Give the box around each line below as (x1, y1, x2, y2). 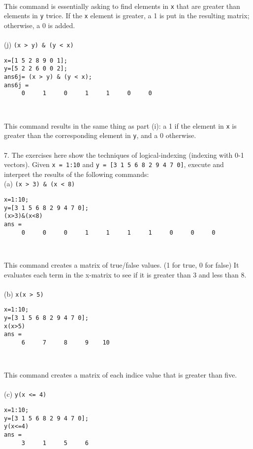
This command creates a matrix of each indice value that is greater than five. (4, 370, 237, 380)
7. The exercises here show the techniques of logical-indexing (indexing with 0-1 (4, 149, 244, 160)
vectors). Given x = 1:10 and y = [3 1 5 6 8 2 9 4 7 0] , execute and (4, 159, 224, 170)
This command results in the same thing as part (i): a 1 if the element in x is (4, 120, 237, 131)
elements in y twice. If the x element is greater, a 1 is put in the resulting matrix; (4, 10, 250, 21)
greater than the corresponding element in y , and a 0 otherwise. (4, 130, 196, 140)
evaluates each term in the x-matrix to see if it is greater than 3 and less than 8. (4, 269, 247, 279)
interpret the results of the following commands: (4, 169, 149, 179)
